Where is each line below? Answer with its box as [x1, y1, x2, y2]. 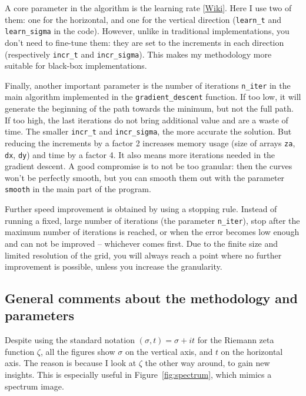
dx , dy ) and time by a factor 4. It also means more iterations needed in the [5, 148, 275, 160]
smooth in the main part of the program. [5, 183, 151, 195]
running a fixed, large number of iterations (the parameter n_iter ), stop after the [5, 214, 300, 226]
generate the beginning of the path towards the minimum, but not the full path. [5, 102, 294, 115]
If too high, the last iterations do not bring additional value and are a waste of [5, 113, 288, 126]
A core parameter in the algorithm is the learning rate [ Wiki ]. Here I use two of [5, 2, 292, 14]
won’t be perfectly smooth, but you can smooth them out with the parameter [5, 171, 285, 183]
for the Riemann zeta [197, 334, 274, 346]
